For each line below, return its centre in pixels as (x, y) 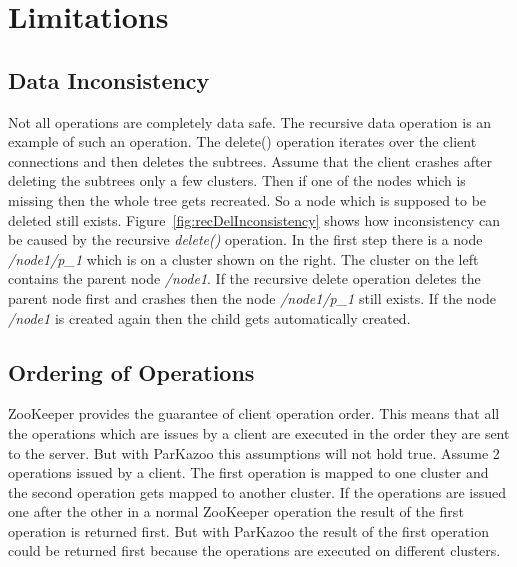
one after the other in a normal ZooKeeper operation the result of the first (236, 511)
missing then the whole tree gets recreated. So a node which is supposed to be (247, 199)
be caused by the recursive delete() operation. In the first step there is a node (245, 239)
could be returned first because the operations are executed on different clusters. (254, 550)
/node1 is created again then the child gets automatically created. (209, 317)
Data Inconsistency (109, 79)
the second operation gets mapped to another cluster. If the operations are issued (257, 491)
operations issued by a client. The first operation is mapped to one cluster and (248, 472)
